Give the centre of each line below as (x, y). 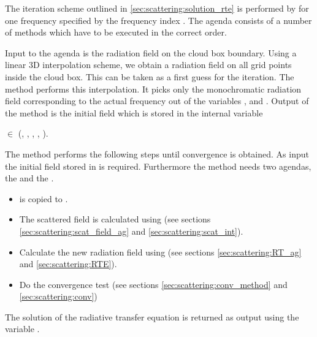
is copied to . (44, 198)
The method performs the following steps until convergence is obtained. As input (157, 153)
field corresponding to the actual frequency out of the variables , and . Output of (157, 101)
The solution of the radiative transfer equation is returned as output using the (152, 316)
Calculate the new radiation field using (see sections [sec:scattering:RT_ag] (160, 252)
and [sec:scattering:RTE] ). (68, 264)
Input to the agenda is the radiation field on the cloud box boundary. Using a (151, 52)
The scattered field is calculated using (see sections (115, 219)
